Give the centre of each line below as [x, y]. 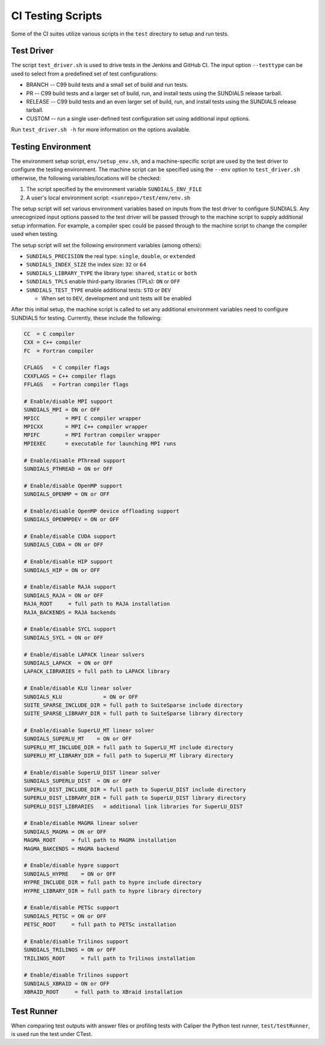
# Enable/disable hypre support [72, 866]
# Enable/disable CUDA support [70, 536]
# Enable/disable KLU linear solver [78, 688]
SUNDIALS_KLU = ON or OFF [81, 697]
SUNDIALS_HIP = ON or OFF [62, 570]
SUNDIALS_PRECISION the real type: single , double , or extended [111, 256]
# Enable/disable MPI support [68, 401]
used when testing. [35, 234]
